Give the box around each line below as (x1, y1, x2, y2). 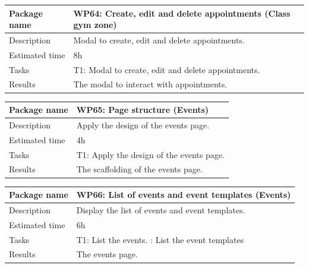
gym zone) (73, 18, 117, 31)
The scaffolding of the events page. (76, 163, 203, 175)
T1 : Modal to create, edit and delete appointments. (73, 63, 260, 75)
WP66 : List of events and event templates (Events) (76, 188, 291, 201)
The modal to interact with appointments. (73, 78, 228, 90)
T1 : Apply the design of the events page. (76, 148, 225, 160)
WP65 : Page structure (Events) (76, 103, 209, 116)
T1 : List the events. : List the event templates (76, 233, 244, 245)
